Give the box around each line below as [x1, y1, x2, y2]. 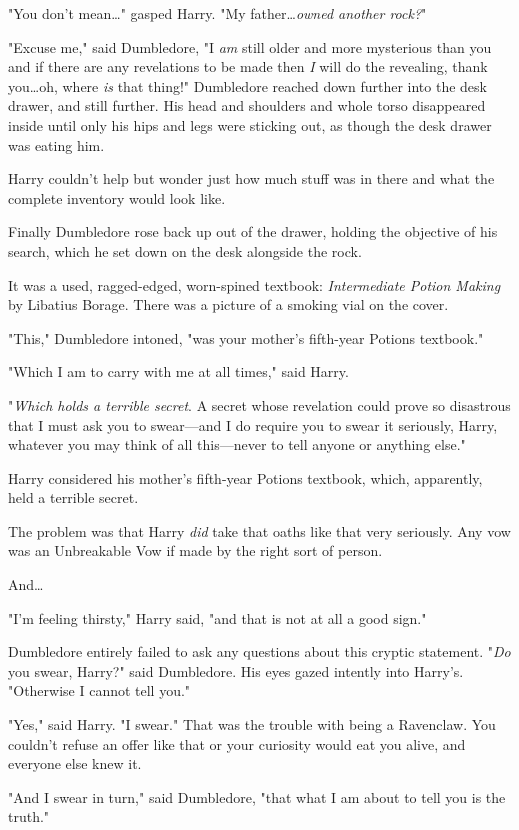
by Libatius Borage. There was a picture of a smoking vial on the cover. [8, 294, 449, 315]
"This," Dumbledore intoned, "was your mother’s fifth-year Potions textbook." [8, 327, 484, 348]
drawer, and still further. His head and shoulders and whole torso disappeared [8, 95, 486, 116]
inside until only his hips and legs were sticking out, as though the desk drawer [8, 114, 492, 135]
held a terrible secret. [8, 487, 139, 508]
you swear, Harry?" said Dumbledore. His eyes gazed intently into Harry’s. [8, 660, 464, 681]
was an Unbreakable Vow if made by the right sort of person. [8, 540, 383, 561]
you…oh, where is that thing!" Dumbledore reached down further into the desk [8, 75, 487, 96]
